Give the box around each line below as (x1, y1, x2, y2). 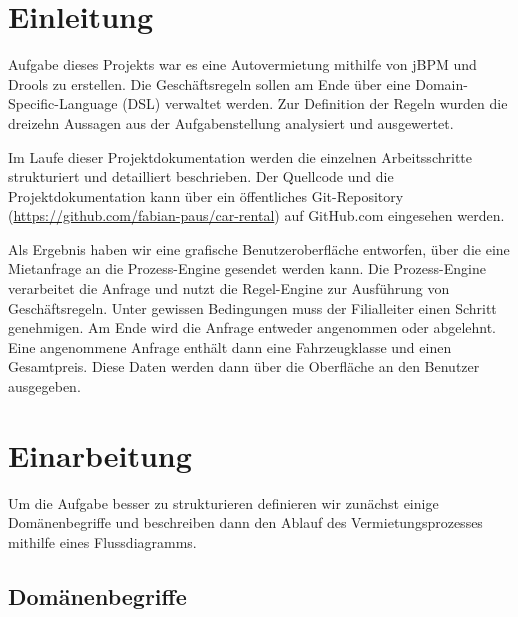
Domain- (415, 73, 468, 94)
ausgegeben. (8, 376, 81, 397)
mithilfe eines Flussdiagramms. (8, 531, 197, 552)
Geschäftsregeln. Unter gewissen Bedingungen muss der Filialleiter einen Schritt (8, 297, 497, 318)
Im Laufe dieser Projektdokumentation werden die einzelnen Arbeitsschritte (8, 146, 472, 167)
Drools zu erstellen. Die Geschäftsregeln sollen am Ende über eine (8, 73, 411, 94)
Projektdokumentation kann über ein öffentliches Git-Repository (8, 185, 404, 206)
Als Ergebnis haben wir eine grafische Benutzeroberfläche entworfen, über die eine (8, 238, 510, 259)
